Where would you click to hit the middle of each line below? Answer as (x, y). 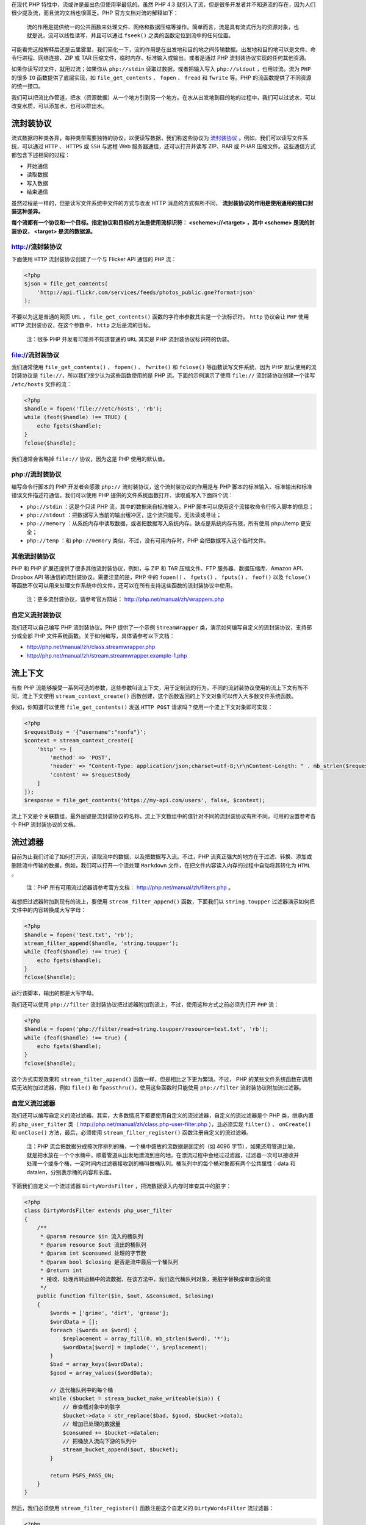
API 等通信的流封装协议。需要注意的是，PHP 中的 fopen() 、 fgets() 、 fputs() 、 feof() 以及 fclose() (173, 577)
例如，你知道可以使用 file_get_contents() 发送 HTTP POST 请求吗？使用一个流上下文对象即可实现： (142, 707)
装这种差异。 (27, 211)
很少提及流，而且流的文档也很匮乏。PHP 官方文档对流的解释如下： (95, 13)
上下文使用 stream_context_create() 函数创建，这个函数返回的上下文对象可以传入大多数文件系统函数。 (162, 696)
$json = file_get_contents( (66, 284)
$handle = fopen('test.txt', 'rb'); (79, 935)
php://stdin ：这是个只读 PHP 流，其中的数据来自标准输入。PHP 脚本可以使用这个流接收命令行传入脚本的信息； (170, 506)
